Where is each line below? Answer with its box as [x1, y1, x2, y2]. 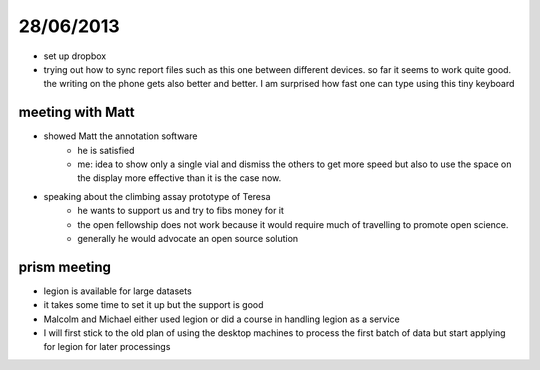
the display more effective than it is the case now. [77, 172, 282, 184]
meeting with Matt [18, 104, 135, 121]
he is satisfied [77, 144, 135, 156]
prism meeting [18, 258, 112, 275]
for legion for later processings [43, 341, 171, 353]
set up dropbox [43, 50, 107, 62]
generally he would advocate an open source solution [77, 232, 299, 244]
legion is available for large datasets [43, 285, 192, 297]
